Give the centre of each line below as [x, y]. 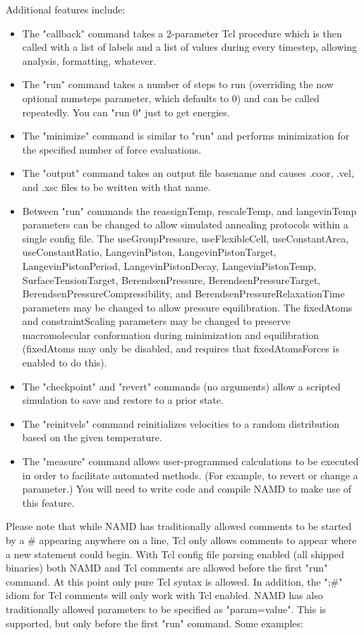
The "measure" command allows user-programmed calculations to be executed [190, 461]
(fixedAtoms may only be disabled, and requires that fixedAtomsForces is [181, 349]
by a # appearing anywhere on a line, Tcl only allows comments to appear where [181, 540]
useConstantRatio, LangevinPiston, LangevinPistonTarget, [149, 252]
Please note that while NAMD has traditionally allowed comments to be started [179, 526]
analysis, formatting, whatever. [89, 60]
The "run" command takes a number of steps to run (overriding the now [178, 84]
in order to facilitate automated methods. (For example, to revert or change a [190, 475]
